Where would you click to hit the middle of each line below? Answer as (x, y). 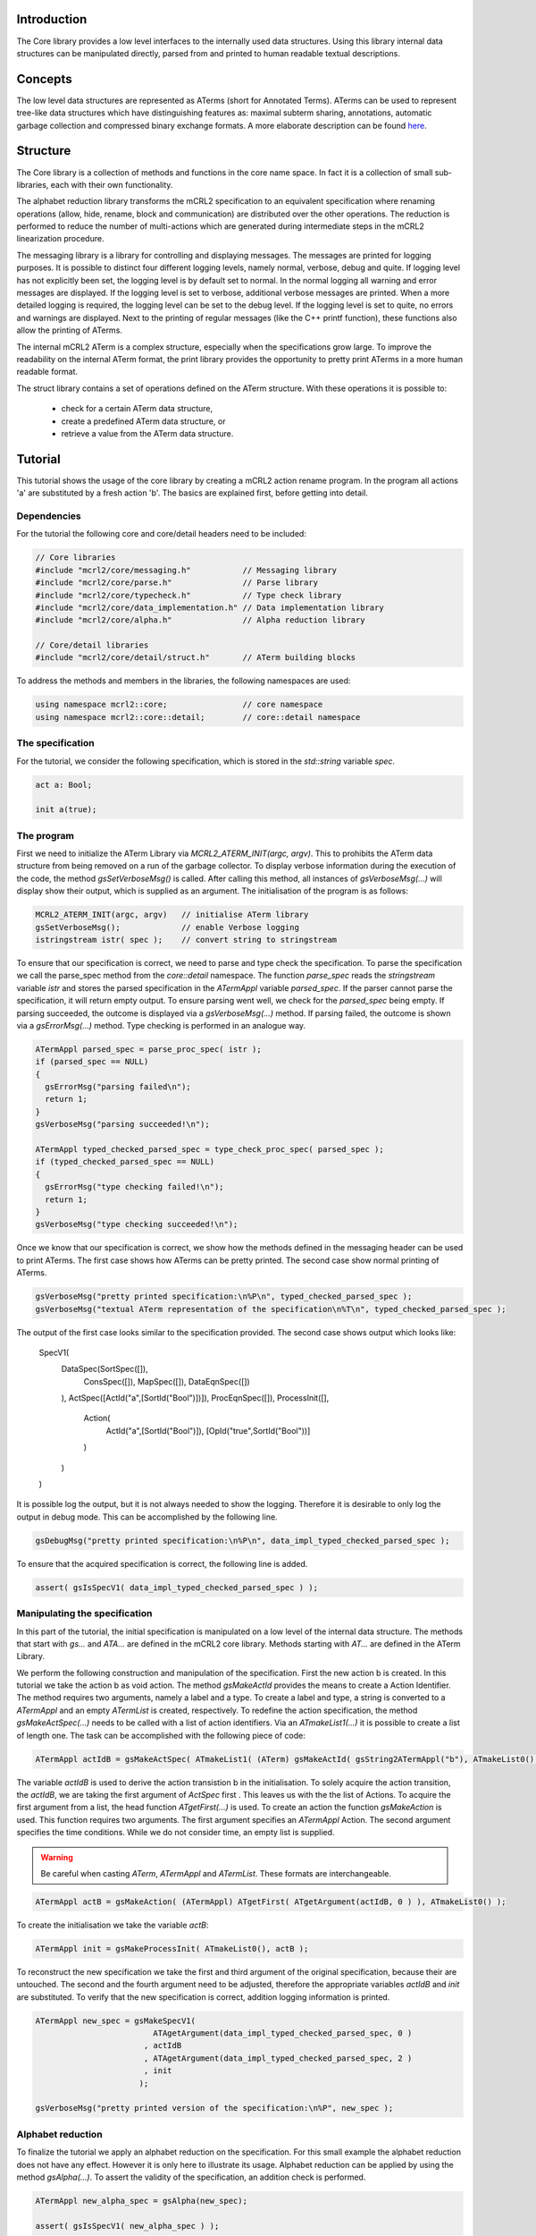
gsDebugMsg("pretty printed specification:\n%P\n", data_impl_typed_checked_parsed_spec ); (243, 1540)
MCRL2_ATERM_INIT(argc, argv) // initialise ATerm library (172, 915)
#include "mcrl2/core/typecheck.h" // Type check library (188, 595)
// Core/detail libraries (92, 645)
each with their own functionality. (112, 184)
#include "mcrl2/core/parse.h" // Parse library (177, 583)
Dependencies (49, 516)
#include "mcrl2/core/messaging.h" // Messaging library (186, 570)
